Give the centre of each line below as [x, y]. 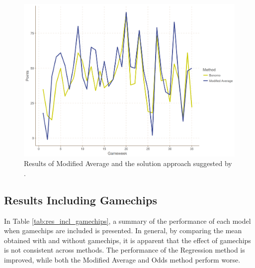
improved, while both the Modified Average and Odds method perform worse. [122, 260]
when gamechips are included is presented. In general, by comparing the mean [123, 230]
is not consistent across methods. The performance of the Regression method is [125, 250]
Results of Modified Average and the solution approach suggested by [128, 163]
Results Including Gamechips [81, 200]
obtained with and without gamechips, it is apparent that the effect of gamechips [127, 240]
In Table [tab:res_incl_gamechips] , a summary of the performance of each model [127, 221]
